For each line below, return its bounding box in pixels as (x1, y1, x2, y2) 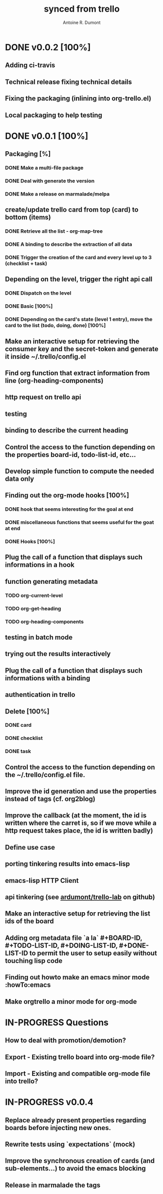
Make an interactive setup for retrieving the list (5, 910, 150, 918)
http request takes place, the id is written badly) (5, 827, 153, 835)
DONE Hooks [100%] (5, 538, 55, 545)
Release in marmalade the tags (5, 1181, 101, 1189)
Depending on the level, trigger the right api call (5, 275, 153, 283)
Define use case (5, 843, 55, 852)
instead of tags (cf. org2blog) (5, 795, 96, 803)
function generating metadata (5, 577, 98, 586)
